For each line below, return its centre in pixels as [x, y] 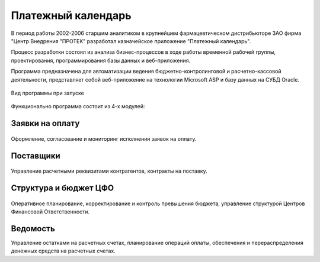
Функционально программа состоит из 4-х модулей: [78, 106]
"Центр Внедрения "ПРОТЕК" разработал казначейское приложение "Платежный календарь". [131, 41]
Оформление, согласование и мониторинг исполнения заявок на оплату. [104, 138]
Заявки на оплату [45, 123]
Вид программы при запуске [47, 93]
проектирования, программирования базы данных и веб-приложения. [101, 60]
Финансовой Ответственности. [50, 211]
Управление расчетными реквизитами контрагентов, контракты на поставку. [109, 171]
